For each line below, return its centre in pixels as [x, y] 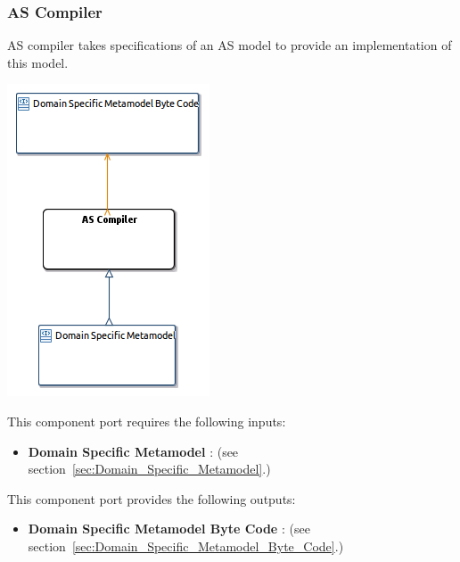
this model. [38, 62]
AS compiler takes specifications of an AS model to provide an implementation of [230, 45]
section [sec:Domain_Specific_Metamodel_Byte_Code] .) [186, 545]
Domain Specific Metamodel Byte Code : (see [169, 529]
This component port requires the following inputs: [147, 421]
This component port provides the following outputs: [152, 498]
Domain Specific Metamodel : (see [133, 451]
